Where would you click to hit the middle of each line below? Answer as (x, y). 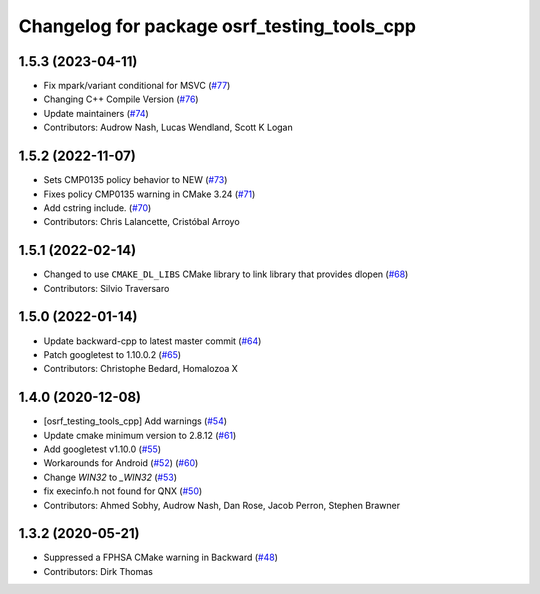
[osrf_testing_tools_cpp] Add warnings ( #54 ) (135, 421)
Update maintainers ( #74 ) (96, 113)
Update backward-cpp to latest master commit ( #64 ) (152, 341)
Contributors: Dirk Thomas (98, 571)
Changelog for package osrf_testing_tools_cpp (217, 26)
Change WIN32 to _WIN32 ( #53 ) (110, 477)
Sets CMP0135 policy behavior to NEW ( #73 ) (135, 180)
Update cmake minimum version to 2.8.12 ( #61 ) (140, 435)
